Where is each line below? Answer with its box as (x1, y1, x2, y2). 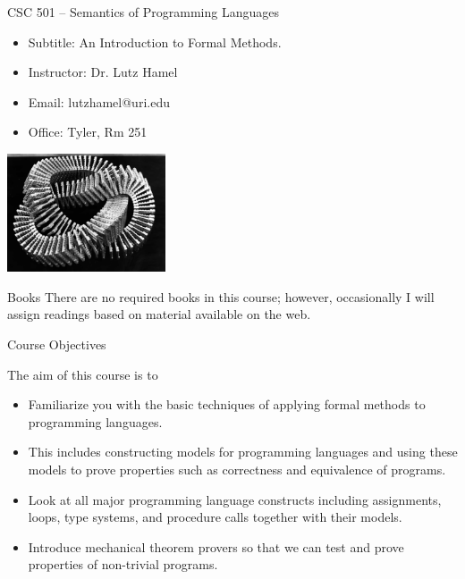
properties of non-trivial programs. (28, 555, 218, 574)
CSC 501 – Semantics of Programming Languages (7, 3, 279, 21)
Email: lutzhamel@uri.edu (28, 92, 170, 111)
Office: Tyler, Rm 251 (28, 122, 148, 141)
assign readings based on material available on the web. (7, 305, 311, 323)
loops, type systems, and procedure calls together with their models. (28, 508, 402, 526)
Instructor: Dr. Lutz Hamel (28, 63, 178, 81)
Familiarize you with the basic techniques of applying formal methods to (28, 395, 426, 414)
